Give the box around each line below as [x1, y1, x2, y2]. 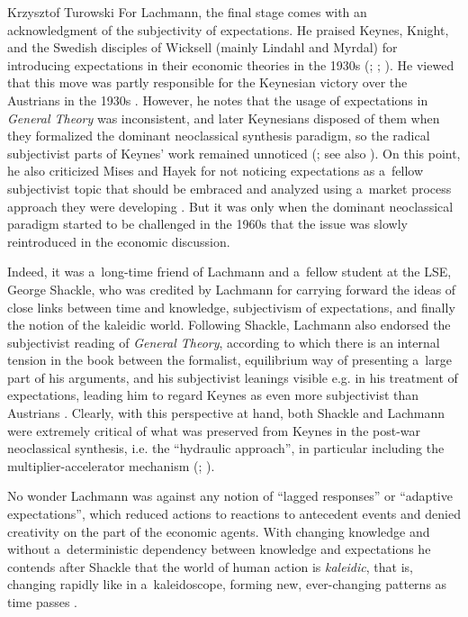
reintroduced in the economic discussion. [7, 231, 230, 250]
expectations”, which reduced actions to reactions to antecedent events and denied [7, 504, 461, 523]
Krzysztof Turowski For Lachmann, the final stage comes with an [7, 3, 367, 21]
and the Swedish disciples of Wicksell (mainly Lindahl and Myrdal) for [7, 38, 398, 57]
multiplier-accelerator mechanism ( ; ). [7, 456, 215, 475]
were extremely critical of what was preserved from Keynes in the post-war [7, 421, 421, 440]
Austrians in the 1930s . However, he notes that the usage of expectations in [7, 90, 428, 109]
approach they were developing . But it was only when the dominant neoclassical [7, 196, 454, 215]
